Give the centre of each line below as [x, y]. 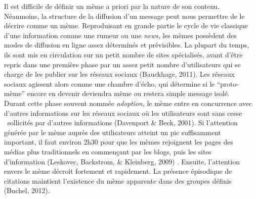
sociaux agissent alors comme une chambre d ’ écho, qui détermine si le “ [112, 83]
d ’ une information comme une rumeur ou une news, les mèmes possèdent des [120, 35]
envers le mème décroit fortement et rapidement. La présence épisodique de [118, 171]
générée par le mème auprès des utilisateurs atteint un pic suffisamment [113, 132]
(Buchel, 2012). [27, 190]
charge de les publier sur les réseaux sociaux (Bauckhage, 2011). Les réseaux [119, 74]
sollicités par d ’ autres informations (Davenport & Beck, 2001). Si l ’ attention [123, 123]
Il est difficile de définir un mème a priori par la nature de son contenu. [112, 6]
